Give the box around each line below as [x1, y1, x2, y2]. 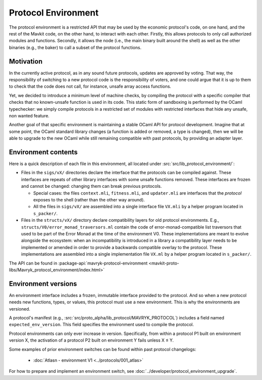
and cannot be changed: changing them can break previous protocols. [21, 183, 162, 189]
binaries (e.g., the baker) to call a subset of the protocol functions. [9, 44, 142, 50]
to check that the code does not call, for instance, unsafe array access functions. [9, 83, 172, 89]
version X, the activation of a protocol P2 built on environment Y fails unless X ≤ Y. [9, 337, 174, 343]
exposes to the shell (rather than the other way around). [33, 197, 145, 202]
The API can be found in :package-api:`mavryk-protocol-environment [9, 260, 148, 266]
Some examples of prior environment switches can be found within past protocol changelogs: [9, 346, 196, 352]
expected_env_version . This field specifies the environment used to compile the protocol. [9, 322, 194, 328]
